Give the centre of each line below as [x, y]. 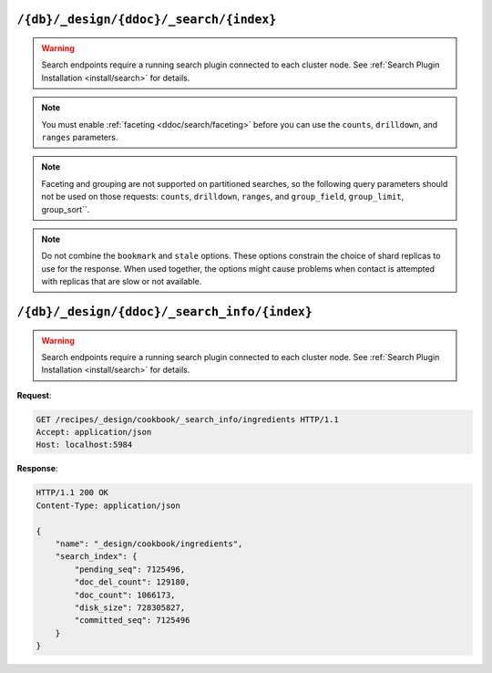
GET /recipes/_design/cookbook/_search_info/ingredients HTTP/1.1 [187, 419]
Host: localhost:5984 [84, 445]
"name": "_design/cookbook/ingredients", [149, 544]
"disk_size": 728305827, [130, 607]
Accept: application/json [94, 432]
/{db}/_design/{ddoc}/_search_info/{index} [165, 311]
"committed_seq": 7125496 [132, 621]
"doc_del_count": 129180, [132, 582]
